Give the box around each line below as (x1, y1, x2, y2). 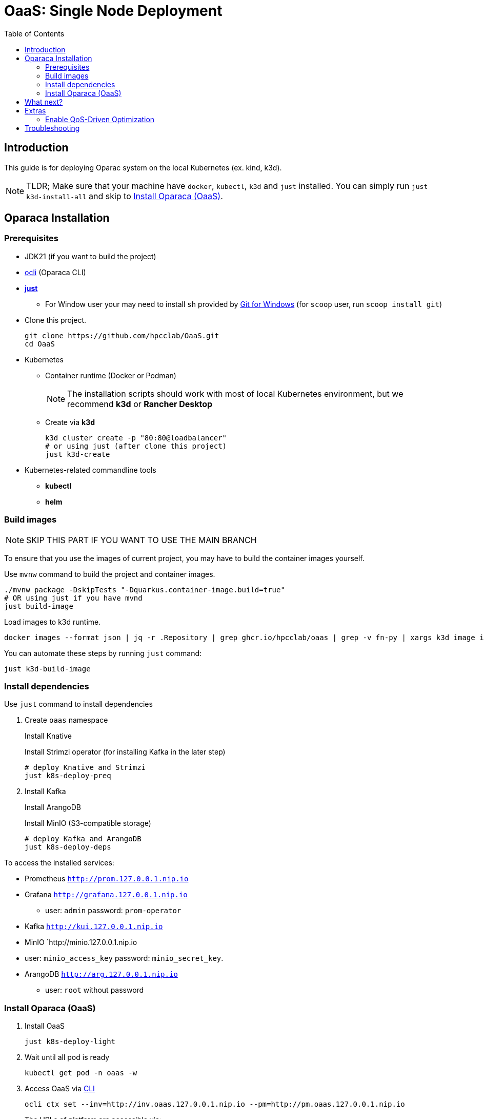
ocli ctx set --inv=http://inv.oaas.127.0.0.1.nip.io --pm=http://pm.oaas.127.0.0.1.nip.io (25, 1100, 405, 1109)
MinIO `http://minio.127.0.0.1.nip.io (25, 938, 137, 947)
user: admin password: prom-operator (45, 906, 181, 915)
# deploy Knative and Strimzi (25, 763, 146, 772)
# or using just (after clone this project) (45, 441, 227, 450)
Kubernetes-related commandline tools (25, 465, 156, 474)
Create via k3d (45, 417, 95, 427)
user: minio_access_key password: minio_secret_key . (25, 954, 224, 963)
